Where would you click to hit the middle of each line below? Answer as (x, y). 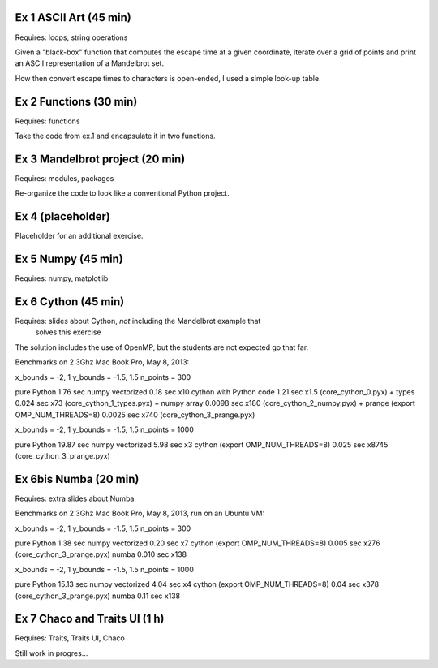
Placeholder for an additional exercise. (79, 236)
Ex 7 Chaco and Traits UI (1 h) (90, 619)
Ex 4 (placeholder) (63, 216)
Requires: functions (47, 121)
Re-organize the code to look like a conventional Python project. (122, 193)
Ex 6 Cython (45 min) (70, 302)
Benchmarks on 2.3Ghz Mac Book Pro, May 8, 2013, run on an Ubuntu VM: (140, 513)
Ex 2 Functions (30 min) (76, 101)
